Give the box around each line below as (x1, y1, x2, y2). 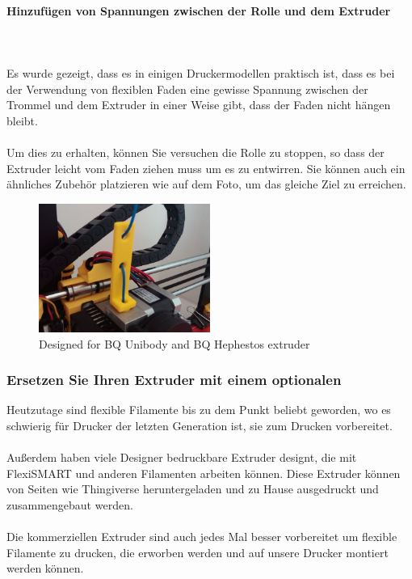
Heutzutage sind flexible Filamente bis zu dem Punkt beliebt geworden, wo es (6, 401, 391, 418)
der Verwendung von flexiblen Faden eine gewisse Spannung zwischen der (6, 80, 368, 97)
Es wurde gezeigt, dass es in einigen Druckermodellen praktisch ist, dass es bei (6, 64, 395, 81)
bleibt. (6, 112, 38, 129)
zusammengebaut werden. (6, 497, 133, 513)
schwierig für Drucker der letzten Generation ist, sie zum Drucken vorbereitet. (6, 417, 393, 434)
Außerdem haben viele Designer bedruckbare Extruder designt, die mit (6, 449, 357, 466)
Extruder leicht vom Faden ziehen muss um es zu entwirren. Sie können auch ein (6, 159, 406, 176)
